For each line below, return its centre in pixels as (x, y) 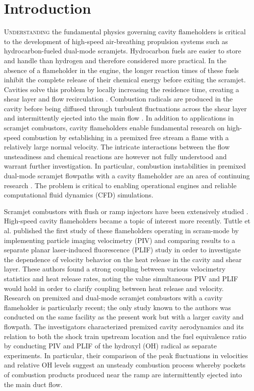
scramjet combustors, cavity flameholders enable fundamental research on (114, 128)
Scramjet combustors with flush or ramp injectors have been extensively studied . (126, 211)
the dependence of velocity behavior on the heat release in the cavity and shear (123, 259)
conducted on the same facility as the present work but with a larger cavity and (124, 317)
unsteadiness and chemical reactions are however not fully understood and (115, 156)
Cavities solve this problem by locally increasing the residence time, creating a (122, 89)
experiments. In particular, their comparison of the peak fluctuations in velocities (126, 355)
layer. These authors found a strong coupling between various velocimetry (115, 269)
